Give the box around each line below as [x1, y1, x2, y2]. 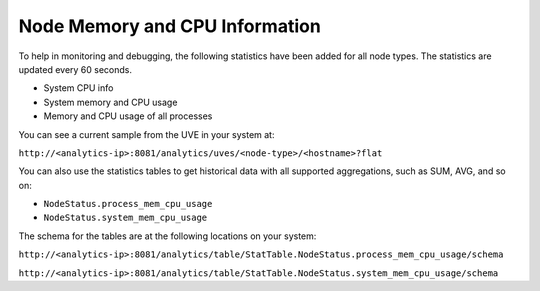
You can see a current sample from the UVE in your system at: [18, 128, 275, 140]
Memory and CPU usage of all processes [43, 110, 213, 122]
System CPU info [43, 82, 114, 94]
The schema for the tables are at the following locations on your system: [18, 230, 317, 242]
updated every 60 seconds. [18, 63, 133, 75]
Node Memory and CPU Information [18, 15, 322, 37]
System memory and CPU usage [43, 96, 178, 108]
